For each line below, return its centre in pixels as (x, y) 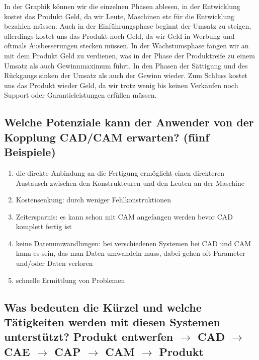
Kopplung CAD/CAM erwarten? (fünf (107, 137)
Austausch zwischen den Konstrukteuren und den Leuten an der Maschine (130, 183)
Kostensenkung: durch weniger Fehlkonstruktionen (93, 200)
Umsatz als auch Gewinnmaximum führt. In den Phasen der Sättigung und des (126, 65)
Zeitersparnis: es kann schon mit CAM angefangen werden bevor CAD (124, 216)
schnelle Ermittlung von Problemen (70, 280)
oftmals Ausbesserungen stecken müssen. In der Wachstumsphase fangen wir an (126, 46)
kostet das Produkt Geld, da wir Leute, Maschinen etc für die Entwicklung (119, 16)
